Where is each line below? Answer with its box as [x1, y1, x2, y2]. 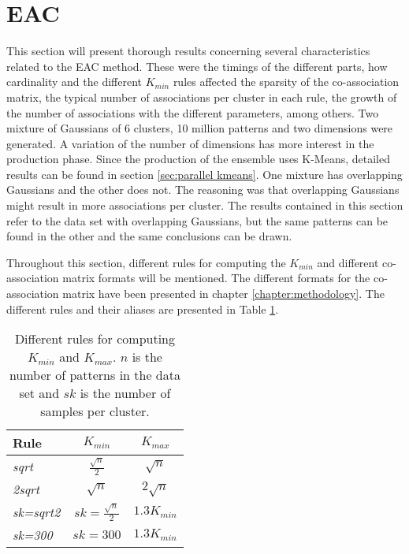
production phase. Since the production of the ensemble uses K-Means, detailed [6, 151, 390, 167]
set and [19, 384, 60, 403]
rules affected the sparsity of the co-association [173, 73, 400, 90]
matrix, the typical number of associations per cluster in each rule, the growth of [6, 88, 397, 105]
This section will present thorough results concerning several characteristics [6, 43, 370, 59]
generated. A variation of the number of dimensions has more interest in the [6, 135, 374, 151]
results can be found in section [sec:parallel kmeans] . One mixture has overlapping [6, 165, 403, 182]
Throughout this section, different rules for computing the [6, 254, 286, 270]
